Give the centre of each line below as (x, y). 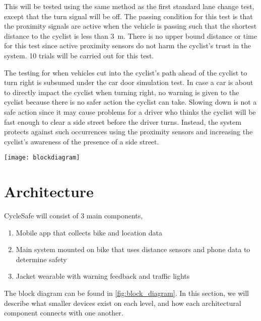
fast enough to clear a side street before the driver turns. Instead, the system (123, 122)
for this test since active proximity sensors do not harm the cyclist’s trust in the (128, 46)
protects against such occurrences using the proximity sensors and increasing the (128, 132)
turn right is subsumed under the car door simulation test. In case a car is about (129, 82)
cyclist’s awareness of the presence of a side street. (82, 141)
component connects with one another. (64, 313)
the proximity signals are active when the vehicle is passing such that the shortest (130, 26)
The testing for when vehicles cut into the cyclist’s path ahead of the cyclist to (126, 72)
